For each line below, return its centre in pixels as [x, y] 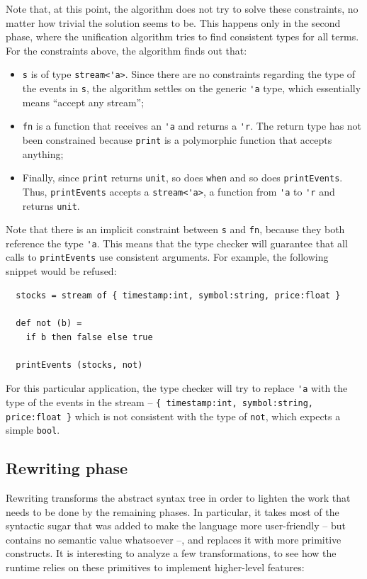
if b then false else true [89, 337]
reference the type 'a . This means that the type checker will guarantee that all [177, 243]
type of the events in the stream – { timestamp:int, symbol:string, [160, 401]
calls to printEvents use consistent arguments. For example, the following [167, 257]
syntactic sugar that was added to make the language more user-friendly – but [176, 525]
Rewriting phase [67, 468]
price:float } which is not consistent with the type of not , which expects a [173, 416]
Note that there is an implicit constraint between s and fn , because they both [175, 229]
